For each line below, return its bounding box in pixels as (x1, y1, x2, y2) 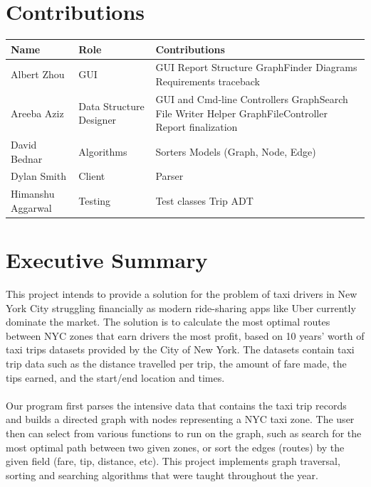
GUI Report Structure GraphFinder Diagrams (155, 60, 357, 75)
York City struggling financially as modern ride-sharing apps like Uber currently (6, 300, 356, 315)
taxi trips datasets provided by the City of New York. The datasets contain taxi (6, 342, 355, 357)
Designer (78, 112, 117, 127)
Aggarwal (11, 200, 52, 215)
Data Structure (78, 98, 145, 113)
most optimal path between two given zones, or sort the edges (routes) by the (6, 439, 345, 454)
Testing (78, 193, 111, 208)
